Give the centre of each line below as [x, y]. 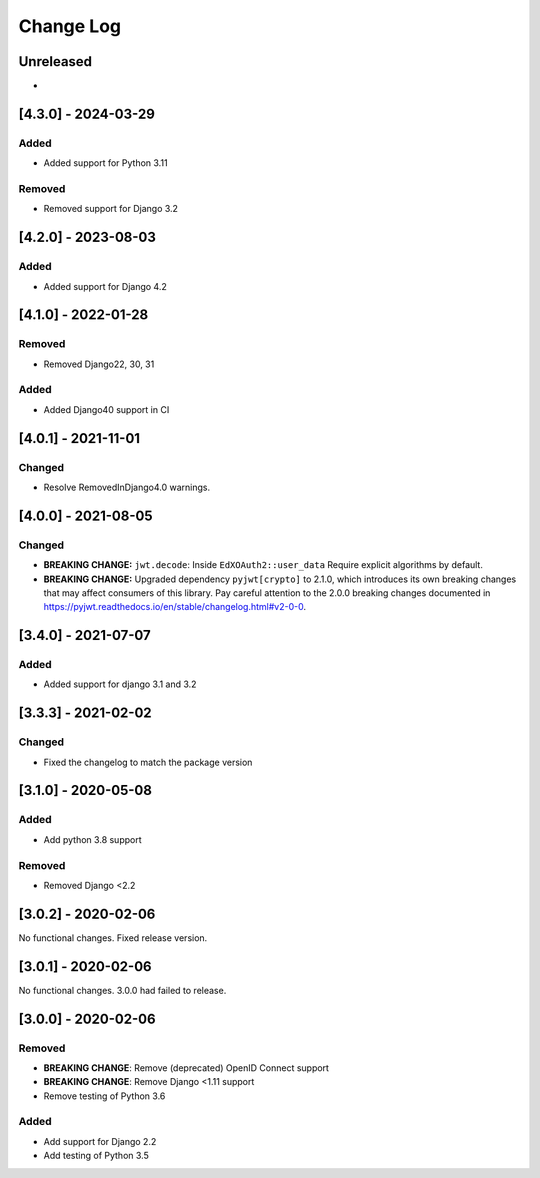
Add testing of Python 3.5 [96, 1156]
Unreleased [55, 61]
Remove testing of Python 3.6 [104, 1096]
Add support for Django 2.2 [100, 1141]
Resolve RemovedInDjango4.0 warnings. [126, 487]
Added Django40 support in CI [106, 409]
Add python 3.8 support [92, 839]
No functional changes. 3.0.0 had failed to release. [122, 990]
